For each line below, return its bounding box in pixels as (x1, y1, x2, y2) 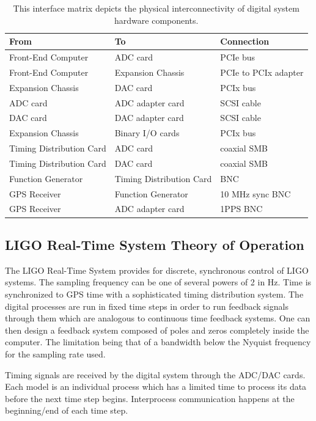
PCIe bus (220, 51, 255, 64)
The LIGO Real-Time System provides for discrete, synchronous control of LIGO (5, 263, 309, 276)
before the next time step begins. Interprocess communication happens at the (5, 392, 295, 405)
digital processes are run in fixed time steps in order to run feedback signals (5, 299, 288, 312)
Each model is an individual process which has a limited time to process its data (5, 380, 307, 393)
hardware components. (114, 13, 199, 26)
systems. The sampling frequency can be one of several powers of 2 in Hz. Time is (5, 276, 312, 288)
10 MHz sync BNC (220, 187, 291, 200)
